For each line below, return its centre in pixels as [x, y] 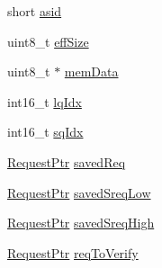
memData [91, 71]
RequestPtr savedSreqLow [79, 192]
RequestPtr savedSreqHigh [81, 223]
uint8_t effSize [48, 41]
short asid [35, 11]
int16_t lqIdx [45, 101]
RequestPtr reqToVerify [73, 252]
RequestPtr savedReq [67, 161]
